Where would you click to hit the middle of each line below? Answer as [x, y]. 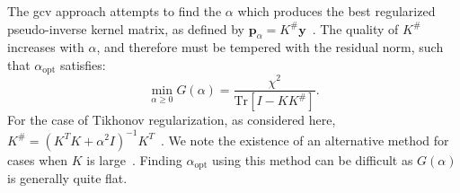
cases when [38, 159]
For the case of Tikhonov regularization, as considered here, [172, 120]
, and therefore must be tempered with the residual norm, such [270, 47]
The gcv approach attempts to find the [115, 11]
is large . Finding [134, 159]
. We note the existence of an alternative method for [305, 140]
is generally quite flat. [67, 177]
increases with [46, 47]
